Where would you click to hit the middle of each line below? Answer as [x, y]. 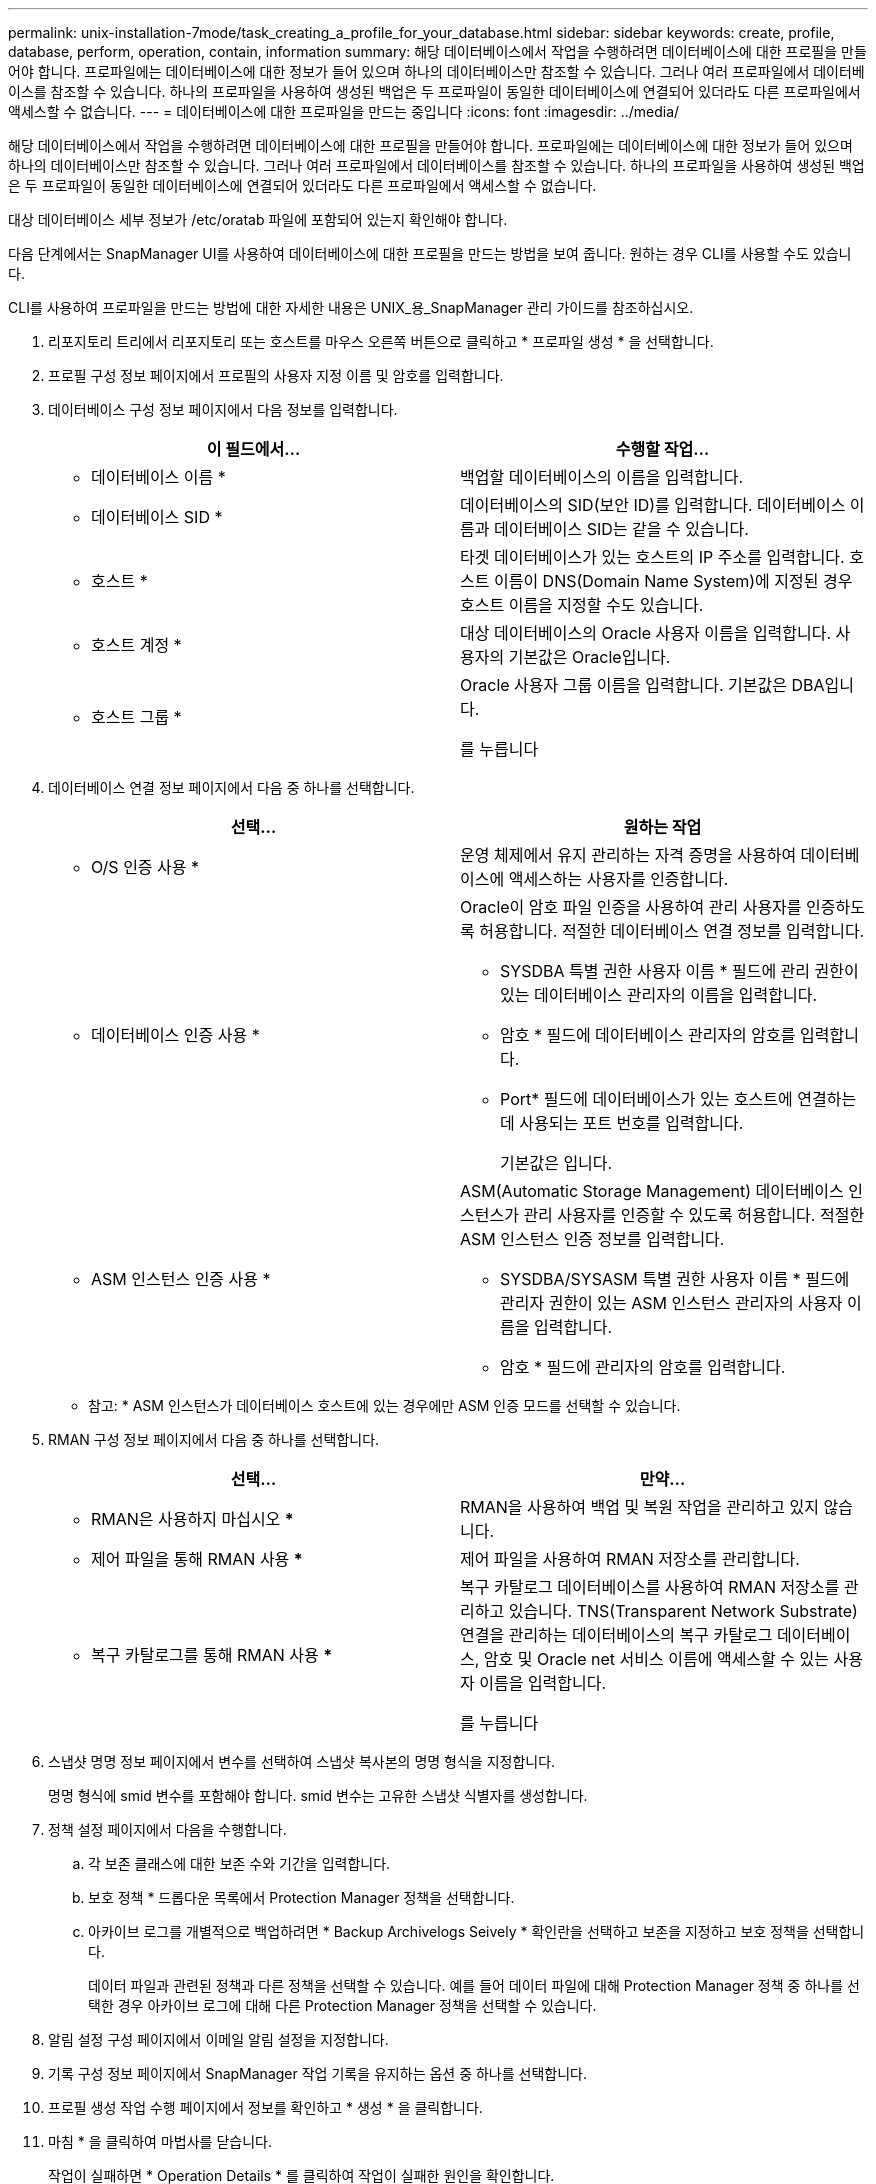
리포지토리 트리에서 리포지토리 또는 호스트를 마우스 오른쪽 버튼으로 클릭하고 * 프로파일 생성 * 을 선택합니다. [381, 341]
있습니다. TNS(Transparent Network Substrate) [683, 1611]
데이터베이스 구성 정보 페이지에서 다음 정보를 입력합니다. [223, 409]
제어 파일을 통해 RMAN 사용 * [197, 1559]
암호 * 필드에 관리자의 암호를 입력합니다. [643, 1367]
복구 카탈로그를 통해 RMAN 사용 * [212, 1655]
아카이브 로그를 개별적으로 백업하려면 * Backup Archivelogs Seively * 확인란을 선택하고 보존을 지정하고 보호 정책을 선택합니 [476, 1931]
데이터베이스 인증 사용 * [175, 1035]
